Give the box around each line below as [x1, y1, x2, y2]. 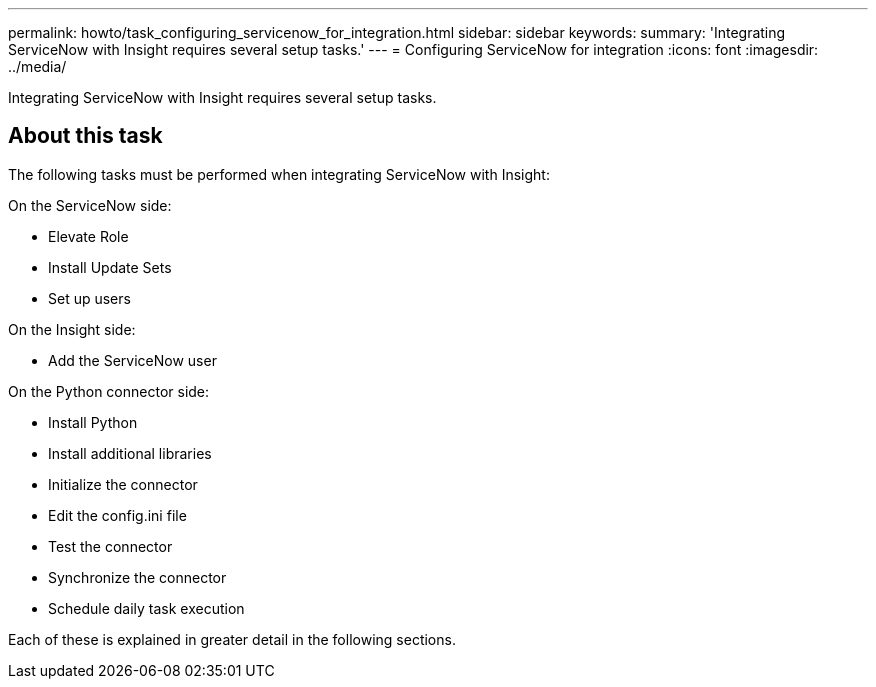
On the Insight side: [8, 320, 136, 338]
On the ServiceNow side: [8, 196, 172, 214]
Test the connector [48, 537, 173, 555]
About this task [8, 123, 163, 149]
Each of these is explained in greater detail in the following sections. [8, 630, 456, 648]
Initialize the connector [48, 475, 198, 493]
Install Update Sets [48, 258, 172, 276]
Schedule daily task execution [48, 599, 245, 617]
